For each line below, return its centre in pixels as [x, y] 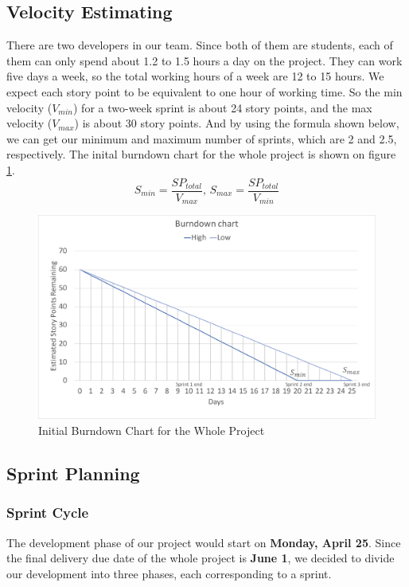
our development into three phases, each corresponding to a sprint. [169, 573]
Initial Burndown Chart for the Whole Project [152, 430]
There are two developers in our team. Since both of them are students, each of [200, 45]
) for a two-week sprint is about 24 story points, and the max [223, 107]
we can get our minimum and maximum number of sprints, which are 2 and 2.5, [202, 138]
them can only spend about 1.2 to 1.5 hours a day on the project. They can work [204, 60]
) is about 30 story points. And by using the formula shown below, [237, 123]
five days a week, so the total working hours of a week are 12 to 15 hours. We [195, 76]
